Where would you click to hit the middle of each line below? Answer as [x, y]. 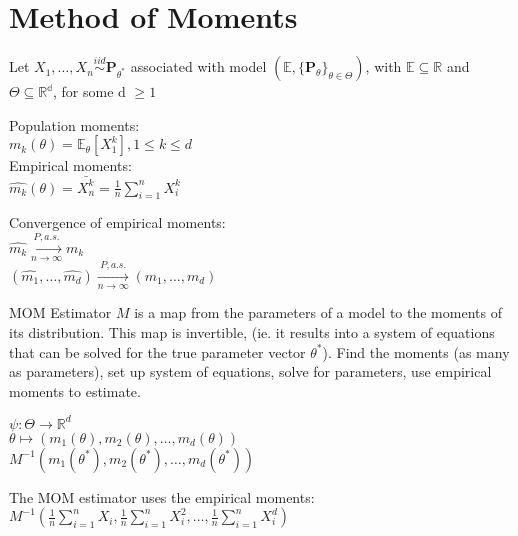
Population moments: [74, 124]
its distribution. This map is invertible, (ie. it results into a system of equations [252, 331]
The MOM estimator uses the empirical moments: [162, 496]
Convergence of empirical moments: [117, 222]
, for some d [89, 91]
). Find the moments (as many [416, 351]
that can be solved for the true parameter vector [157, 351]
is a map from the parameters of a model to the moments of [318, 312]
